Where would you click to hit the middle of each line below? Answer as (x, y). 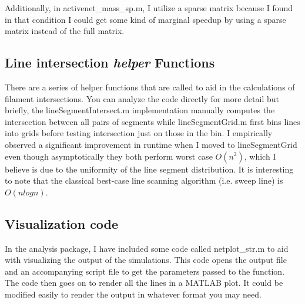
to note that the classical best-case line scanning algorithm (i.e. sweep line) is (144, 180)
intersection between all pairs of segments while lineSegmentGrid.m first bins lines (152, 121)
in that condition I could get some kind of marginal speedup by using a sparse (145, 19)
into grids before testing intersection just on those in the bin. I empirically (139, 133)
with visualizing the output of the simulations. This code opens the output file (146, 260)
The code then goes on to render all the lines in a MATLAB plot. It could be (144, 283)
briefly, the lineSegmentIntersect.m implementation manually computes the (140, 110)
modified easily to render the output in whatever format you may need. (133, 294)
